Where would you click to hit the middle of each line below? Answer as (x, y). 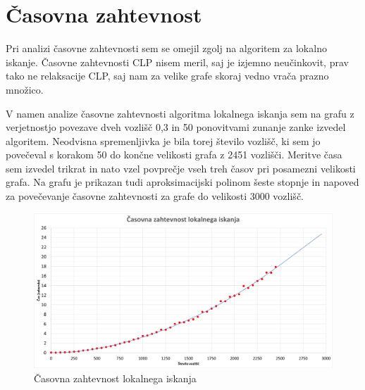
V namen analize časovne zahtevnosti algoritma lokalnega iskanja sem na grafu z (180, 113)
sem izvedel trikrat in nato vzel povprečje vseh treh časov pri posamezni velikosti (181, 168)
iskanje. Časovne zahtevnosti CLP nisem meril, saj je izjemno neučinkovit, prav (177, 62)
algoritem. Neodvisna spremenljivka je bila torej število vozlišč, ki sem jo (163, 140)
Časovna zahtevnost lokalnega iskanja (115, 378)
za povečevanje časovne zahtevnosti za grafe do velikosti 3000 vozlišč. (155, 196)
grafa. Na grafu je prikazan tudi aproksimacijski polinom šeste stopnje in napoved (182, 182)
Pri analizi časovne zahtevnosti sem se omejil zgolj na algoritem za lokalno (166, 48)
